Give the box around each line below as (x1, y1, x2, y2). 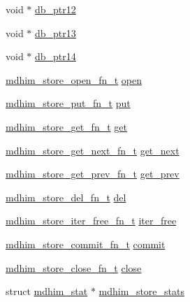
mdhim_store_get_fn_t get (6, 119, 127, 134)
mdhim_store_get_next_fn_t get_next (6, 143, 180, 157)
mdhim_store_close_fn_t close (6, 260, 142, 275)
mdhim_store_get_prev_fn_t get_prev (6, 166, 180, 181)
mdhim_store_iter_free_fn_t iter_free (6, 213, 177, 228)
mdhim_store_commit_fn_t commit (6, 236, 166, 251)
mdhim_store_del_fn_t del (6, 189, 126, 204)
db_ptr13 (35, 25, 76, 40)
